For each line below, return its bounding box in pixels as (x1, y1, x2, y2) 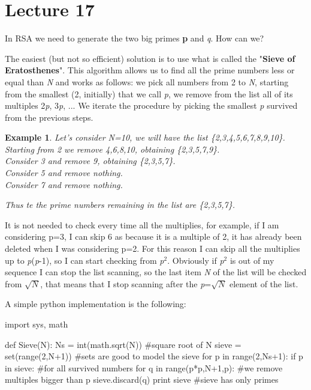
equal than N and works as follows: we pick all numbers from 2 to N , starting (5, 75, 289, 88)
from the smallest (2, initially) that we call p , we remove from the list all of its (5, 87, 293, 100)
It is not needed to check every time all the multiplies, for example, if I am (5, 218, 279, 231)
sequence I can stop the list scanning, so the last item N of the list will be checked (5, 266, 307, 278)
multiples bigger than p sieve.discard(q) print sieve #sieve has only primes (5, 373, 279, 386)
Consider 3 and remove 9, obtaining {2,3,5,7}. (5, 154, 176, 167)
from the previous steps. (5, 111, 93, 123)
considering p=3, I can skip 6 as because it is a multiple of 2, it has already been (5, 230, 302, 243)
